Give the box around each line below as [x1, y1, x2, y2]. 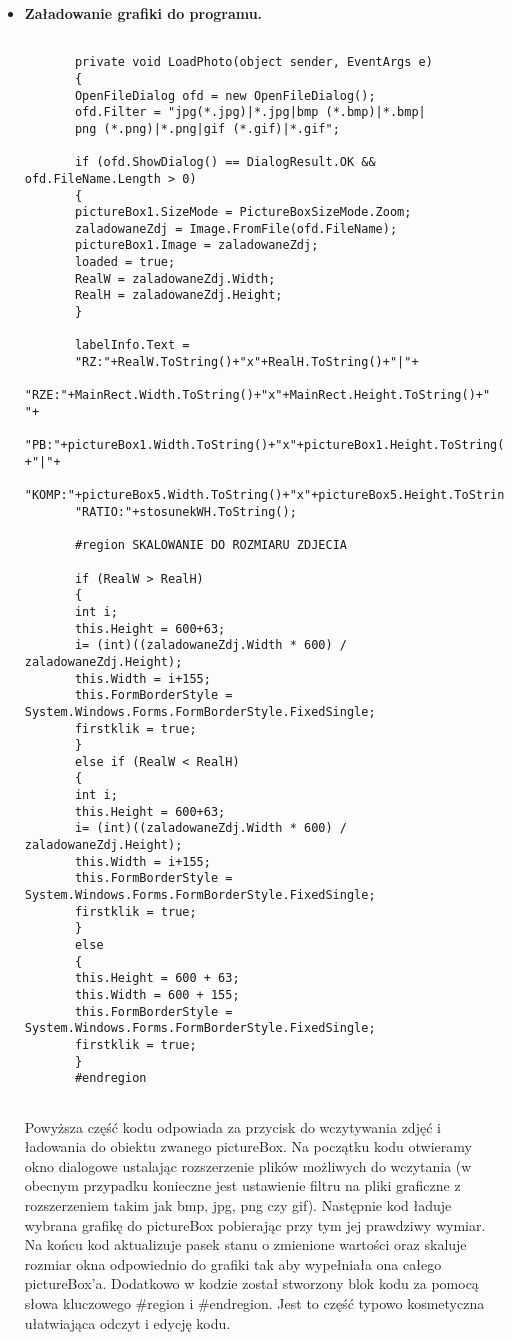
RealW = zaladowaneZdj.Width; [74, 271, 276, 286]
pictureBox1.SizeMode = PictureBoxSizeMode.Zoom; [74, 205, 412, 220]
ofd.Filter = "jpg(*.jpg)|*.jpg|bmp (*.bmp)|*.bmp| [74, 105, 426, 120]
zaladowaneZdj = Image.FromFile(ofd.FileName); [74, 221, 398, 236]
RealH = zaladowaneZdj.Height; [74, 288, 283, 303]
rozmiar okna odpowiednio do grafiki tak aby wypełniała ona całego [24, 1253, 442, 1274]
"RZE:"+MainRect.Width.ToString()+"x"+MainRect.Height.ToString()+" [24, 388, 491, 403]
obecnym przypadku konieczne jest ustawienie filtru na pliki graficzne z [24, 1175, 461, 1196]
